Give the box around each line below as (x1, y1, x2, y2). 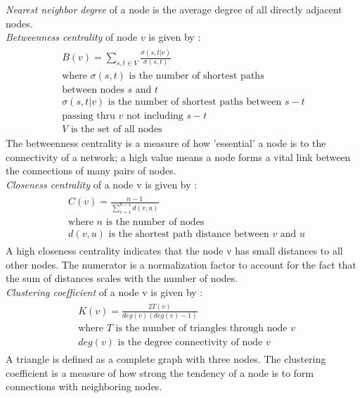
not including (126, 111, 183, 122)
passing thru (62, 111, 115, 122)
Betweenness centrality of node (6, 30, 138, 44)
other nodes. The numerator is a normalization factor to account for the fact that (6, 257, 356, 271)
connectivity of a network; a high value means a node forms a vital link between (6, 149, 351, 164)
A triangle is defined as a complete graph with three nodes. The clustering (6, 352, 326, 366)
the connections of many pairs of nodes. (6, 163, 176, 178)
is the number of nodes (105, 217, 205, 227)
